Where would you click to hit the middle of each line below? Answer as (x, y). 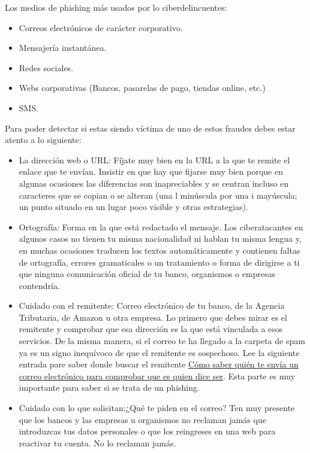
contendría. (39, 285)
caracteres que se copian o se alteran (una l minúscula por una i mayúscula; (158, 195)
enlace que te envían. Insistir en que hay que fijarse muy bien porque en (151, 171)
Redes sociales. (46, 67)
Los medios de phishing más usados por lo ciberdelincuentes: (116, 7)
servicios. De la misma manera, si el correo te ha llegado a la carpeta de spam (162, 341)
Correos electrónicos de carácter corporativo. (101, 27)
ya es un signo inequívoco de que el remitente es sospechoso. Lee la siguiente (159, 352)
